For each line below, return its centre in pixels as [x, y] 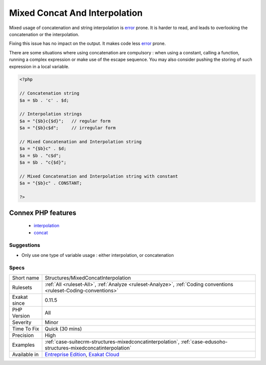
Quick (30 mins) [63, 328]
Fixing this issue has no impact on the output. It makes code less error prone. [87, 43]
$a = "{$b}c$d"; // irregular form [67, 128]
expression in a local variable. [39, 66]
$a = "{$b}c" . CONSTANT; [51, 183]
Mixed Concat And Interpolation [76, 13]
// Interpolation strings [51, 114]
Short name [26, 278]
